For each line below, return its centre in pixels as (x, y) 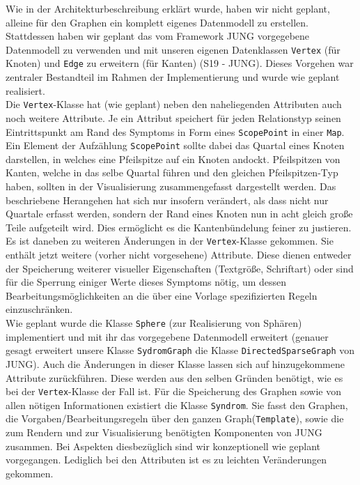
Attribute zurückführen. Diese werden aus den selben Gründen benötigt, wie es (174, 377)
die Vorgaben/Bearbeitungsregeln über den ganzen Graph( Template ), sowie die (175, 418)
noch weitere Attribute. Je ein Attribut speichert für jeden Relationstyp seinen (173, 117)
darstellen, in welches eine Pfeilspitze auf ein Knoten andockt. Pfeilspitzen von (173, 159)
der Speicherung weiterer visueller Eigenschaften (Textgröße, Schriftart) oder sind (180, 268)
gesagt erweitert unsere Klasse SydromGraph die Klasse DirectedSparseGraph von (180, 350)
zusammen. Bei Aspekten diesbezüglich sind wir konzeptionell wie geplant (163, 446)
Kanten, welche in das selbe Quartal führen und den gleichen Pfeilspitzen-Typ (172, 172)
